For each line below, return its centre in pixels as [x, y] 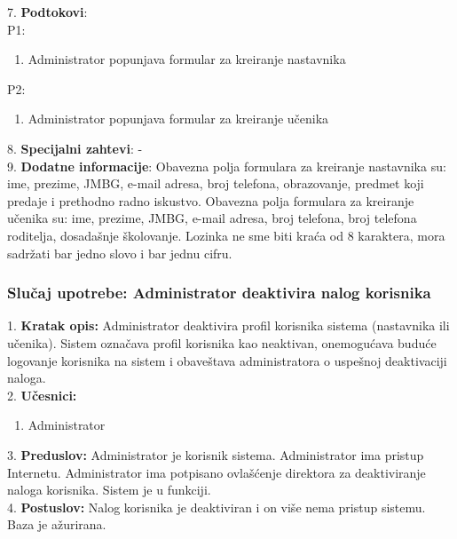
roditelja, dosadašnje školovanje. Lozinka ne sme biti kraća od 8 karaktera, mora [226, 235]
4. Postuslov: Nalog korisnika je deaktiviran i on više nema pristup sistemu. [217, 507]
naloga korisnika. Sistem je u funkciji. [109, 490]
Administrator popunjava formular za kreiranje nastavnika [187, 59]
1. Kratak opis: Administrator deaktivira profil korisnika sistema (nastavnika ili [228, 325]
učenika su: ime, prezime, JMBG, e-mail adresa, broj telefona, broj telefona [212, 218]
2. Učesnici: [42, 395]
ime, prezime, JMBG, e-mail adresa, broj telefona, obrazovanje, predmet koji [216, 183]
